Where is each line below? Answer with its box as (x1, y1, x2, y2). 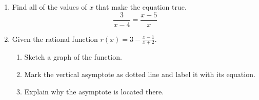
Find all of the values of (12, 2, 87, 12)
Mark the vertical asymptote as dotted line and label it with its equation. (24, 69, 255, 80)
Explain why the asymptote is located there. (24, 86, 164, 96)
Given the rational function (12, 33, 98, 44)
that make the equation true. (95, 2, 187, 12)
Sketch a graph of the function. (24, 52, 122, 62)
